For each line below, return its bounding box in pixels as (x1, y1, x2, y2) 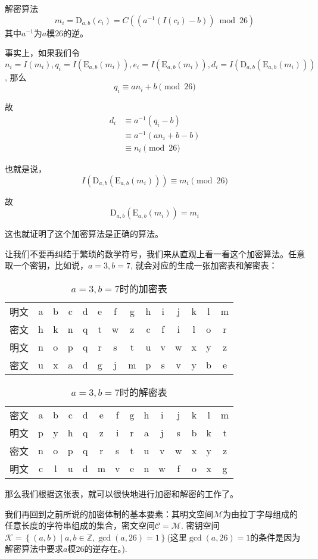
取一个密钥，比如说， (5, 259, 88, 271)
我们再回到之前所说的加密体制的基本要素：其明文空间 (5, 507, 213, 520)
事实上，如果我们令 (5, 46, 80, 59)
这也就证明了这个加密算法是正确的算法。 (5, 227, 163, 240)
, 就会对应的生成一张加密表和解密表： (130, 259, 278, 271)
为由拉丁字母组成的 (223, 507, 298, 520)
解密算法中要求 (5, 542, 63, 555)
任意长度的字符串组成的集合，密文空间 (5, 519, 155, 532)
